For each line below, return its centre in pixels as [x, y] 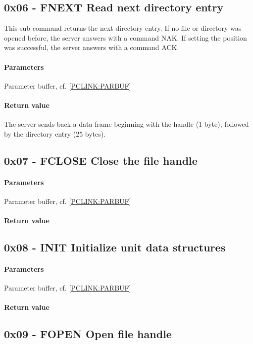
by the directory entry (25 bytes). [55, 133]
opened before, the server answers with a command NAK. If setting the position [126, 37]
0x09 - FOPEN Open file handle [88, 334]
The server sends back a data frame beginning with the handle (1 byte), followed [126, 124]
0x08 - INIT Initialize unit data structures [115, 247]
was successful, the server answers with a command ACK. [92, 47]
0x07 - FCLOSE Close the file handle [101, 160]
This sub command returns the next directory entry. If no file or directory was [123, 28]
